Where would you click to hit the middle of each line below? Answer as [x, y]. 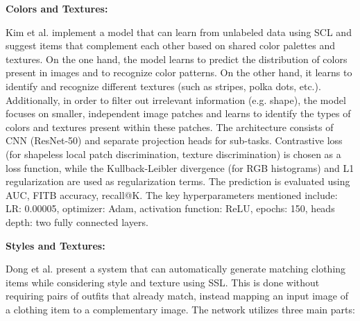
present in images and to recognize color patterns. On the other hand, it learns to [179, 72]
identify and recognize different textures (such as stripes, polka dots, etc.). [163, 86]
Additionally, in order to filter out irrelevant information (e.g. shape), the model [176, 99]
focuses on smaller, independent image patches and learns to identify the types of [178, 113]
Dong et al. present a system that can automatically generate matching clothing [176, 269]
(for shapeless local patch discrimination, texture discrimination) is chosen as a [173, 154]
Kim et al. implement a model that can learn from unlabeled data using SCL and [179, 32]
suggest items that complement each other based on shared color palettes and [170, 45]
